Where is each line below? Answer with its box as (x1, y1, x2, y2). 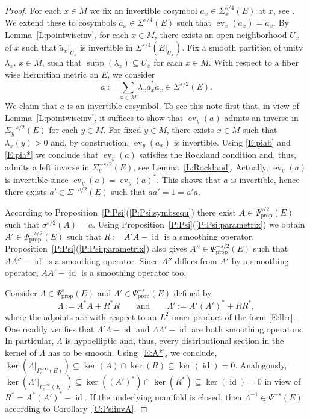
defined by (173, 286, 212, 299)
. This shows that (157, 173, 221, 185)
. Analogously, (235, 359, 287, 371)
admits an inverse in (224, 111, 299, 124)
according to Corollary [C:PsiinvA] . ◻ (5, 402, 147, 415)
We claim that (5, 99, 58, 112)
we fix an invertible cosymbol (90, 4, 197, 16)
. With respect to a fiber (208, 56, 299, 69)
